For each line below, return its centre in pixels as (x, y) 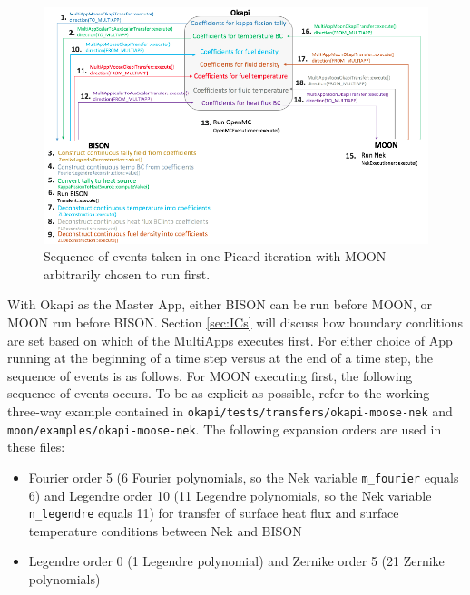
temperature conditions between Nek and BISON (165, 530)
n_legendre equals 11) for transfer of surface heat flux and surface (214, 513)
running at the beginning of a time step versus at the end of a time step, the (220, 358)
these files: (36, 447)
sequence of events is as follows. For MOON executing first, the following (210, 375)
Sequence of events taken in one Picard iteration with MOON (215, 256)
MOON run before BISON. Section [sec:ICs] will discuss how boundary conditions (235, 322)
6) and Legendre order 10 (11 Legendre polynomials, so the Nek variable (230, 495)
